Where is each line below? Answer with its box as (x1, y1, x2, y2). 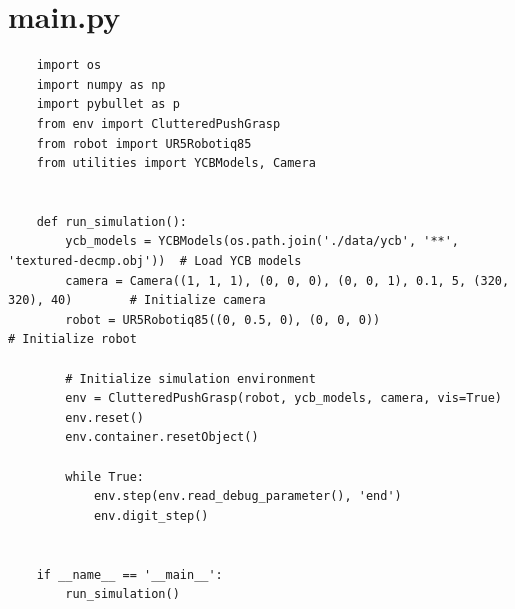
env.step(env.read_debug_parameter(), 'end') (93, 489, 402, 504)
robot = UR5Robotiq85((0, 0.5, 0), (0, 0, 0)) (65, 312, 381, 327)
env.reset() (65, 410, 145, 425)
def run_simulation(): (36, 214, 187, 229)
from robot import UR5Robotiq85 (36, 136, 252, 151)
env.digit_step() (93, 508, 209, 523)
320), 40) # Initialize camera (8, 293, 266, 308)
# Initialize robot (8, 332, 137, 347)
